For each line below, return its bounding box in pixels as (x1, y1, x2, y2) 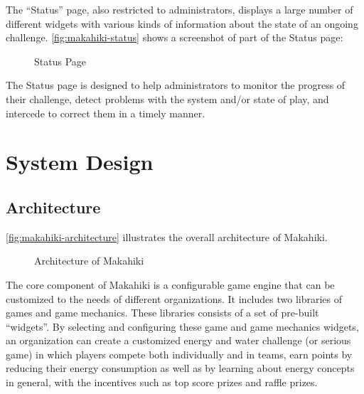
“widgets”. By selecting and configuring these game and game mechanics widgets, (6, 319, 359, 334)
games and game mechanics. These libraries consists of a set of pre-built (6, 305, 319, 320)
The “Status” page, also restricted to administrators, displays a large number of (6, 2, 353, 16)
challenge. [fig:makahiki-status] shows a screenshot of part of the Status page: (6, 30, 343, 45)
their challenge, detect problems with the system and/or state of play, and (6, 91, 329, 106)
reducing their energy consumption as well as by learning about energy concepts (6, 361, 355, 376)
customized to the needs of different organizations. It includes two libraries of (6, 291, 343, 306)
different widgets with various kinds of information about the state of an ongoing (6, 16, 358, 31)
